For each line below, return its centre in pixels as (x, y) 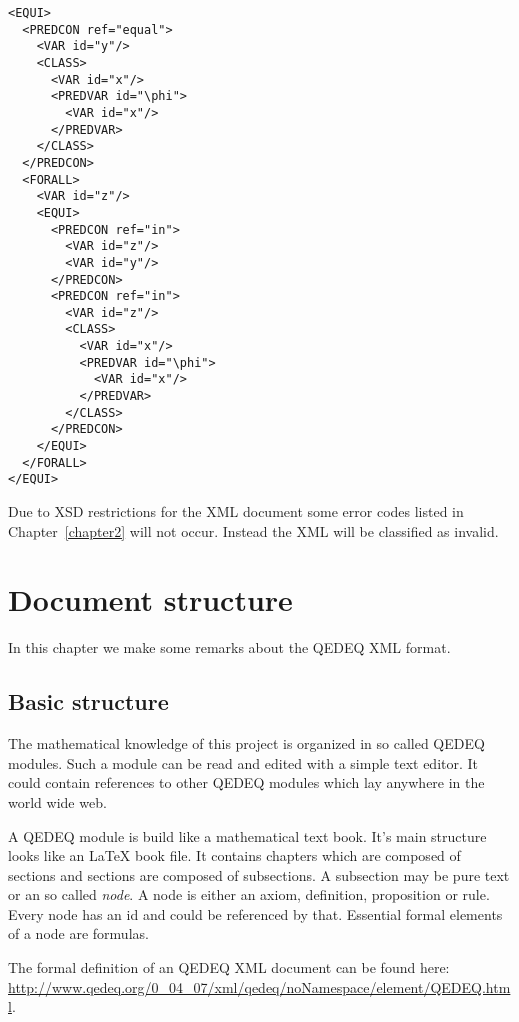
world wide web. (57, 801)
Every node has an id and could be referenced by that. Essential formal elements (255, 913)
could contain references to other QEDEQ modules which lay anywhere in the (246, 782)
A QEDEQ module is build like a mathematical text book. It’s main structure (247, 835)
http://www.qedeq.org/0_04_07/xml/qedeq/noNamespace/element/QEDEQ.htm (259, 986)
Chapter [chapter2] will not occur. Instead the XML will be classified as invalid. (253, 530)
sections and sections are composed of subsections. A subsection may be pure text (259, 874)
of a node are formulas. (78, 933)
